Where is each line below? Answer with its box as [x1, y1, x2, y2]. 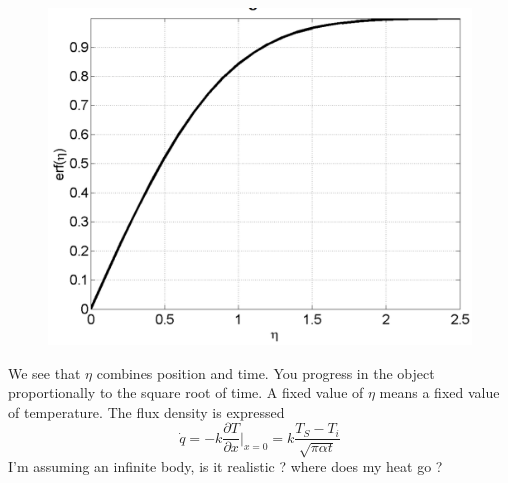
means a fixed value [379, 382, 500, 403]
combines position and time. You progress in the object [96, 362, 435, 383]
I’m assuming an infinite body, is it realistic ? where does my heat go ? [8, 456, 443, 477]
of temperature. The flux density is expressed [8, 401, 285, 422]
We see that [8, 362, 81, 383]
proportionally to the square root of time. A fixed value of [8, 382, 364, 403]
